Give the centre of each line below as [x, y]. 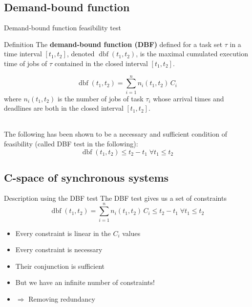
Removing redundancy [62, 298]
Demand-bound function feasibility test [63, 28]
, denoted [81, 54]
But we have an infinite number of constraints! [85, 282]
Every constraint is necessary [59, 249]
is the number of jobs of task [100, 98]
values [131, 233]
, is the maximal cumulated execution [192, 54]
